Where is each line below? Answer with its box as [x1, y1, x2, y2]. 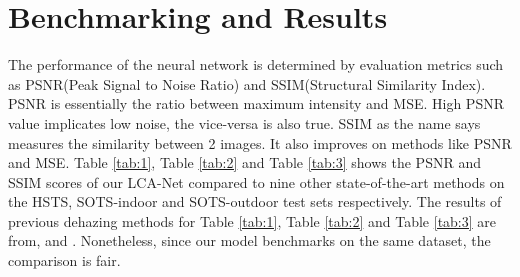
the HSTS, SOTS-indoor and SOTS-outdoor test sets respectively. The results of [8, 191, 502, 212]
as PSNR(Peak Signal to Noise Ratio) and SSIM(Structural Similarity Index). [8, 73, 486, 94]
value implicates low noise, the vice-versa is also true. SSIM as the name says [8, 112, 481, 133]
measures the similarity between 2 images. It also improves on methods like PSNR [8, 132, 512, 153]
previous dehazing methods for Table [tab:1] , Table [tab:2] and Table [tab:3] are [8, 210, 497, 231]
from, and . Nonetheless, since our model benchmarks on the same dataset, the [8, 230, 491, 251]
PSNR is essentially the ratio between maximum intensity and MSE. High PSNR [8, 93, 504, 114]
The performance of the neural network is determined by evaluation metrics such [8, 54, 504, 75]
